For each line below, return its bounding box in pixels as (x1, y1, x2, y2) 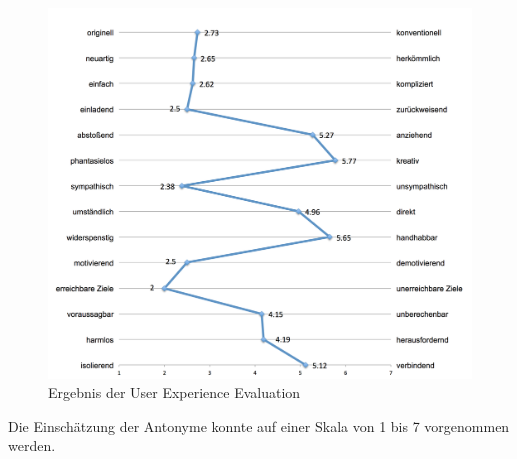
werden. (8, 435, 56, 456)
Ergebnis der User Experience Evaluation (48, 382, 301, 403)
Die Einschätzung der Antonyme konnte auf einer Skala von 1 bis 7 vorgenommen (8, 415, 510, 436)
